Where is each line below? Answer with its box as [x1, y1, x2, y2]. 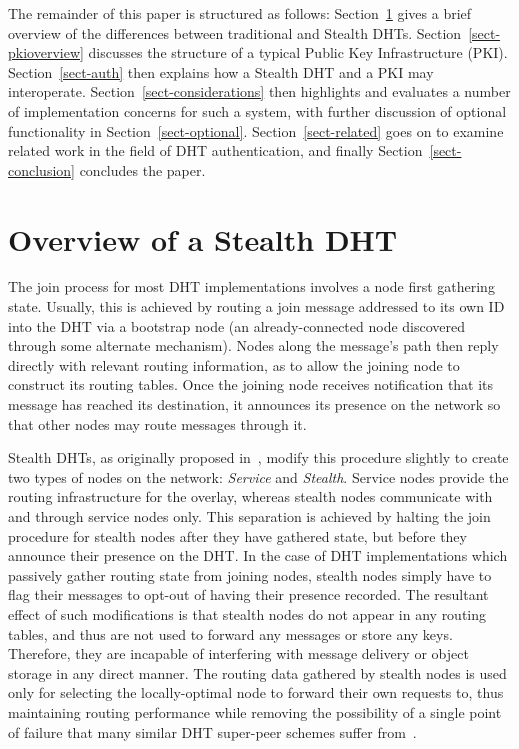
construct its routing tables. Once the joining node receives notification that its [8, 374, 494, 395]
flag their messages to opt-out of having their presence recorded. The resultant [8, 584, 489, 605]
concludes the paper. [79, 159, 206, 180]
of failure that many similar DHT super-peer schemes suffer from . [8, 721, 417, 742]
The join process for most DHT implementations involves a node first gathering [8, 276, 495, 297]
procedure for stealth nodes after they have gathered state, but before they [8, 525, 467, 546]
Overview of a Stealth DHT [8, 218, 398, 259]
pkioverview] [8, 42, 84, 63]
